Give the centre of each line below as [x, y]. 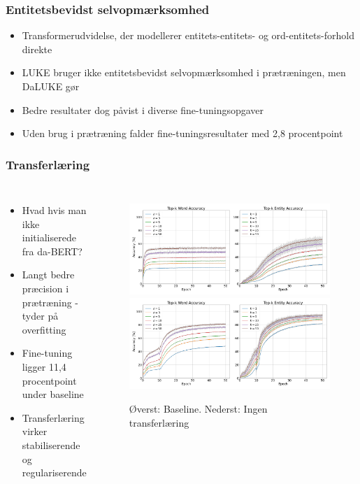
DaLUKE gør [51, 86]
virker [35, 431]
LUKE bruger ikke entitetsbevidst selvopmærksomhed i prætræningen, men [184, 72]
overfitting [44, 329]
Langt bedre [48, 275]
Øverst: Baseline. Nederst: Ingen [198, 409]
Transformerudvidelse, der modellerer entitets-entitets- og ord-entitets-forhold [188, 35]
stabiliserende [51, 444]
